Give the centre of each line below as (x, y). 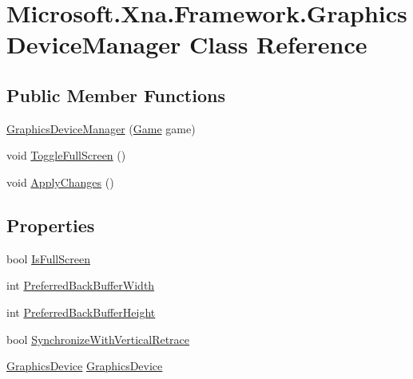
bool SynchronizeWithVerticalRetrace (98, 339)
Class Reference (278, 44)
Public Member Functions (116, 95)
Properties (51, 225)
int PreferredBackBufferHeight (81, 312)
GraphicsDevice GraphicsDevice (85, 366)
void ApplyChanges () (60, 182)
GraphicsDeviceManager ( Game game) (101, 128)
